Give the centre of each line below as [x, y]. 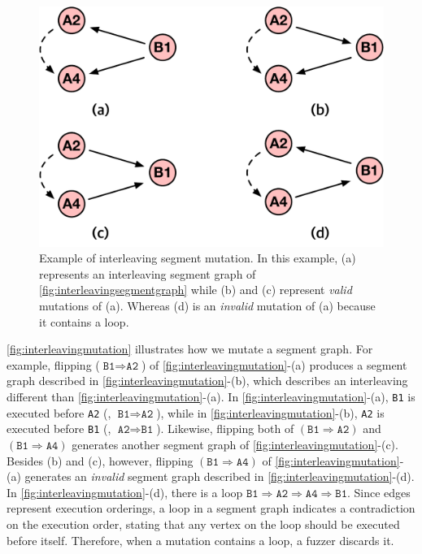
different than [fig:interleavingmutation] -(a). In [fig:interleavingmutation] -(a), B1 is [211, 396]
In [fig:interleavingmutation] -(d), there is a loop [125, 492]
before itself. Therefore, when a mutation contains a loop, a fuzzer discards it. [200, 540]
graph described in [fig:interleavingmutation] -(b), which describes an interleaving [207, 381]
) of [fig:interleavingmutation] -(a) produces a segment [274, 364]
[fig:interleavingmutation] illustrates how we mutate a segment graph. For [190, 349]
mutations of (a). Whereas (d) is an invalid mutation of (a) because [207, 306]
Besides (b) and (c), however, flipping [100, 460]
